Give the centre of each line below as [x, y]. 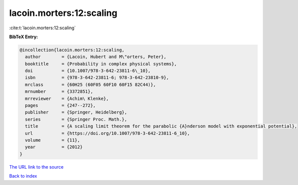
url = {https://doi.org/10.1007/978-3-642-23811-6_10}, [108, 133]
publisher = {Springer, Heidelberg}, [76, 112]
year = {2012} [54, 147]
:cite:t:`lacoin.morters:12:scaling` [42, 28]
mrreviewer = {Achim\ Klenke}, [67, 98]
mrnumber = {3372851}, [59, 92]
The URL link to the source [37, 167]
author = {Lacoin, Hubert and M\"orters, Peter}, [96, 57]
